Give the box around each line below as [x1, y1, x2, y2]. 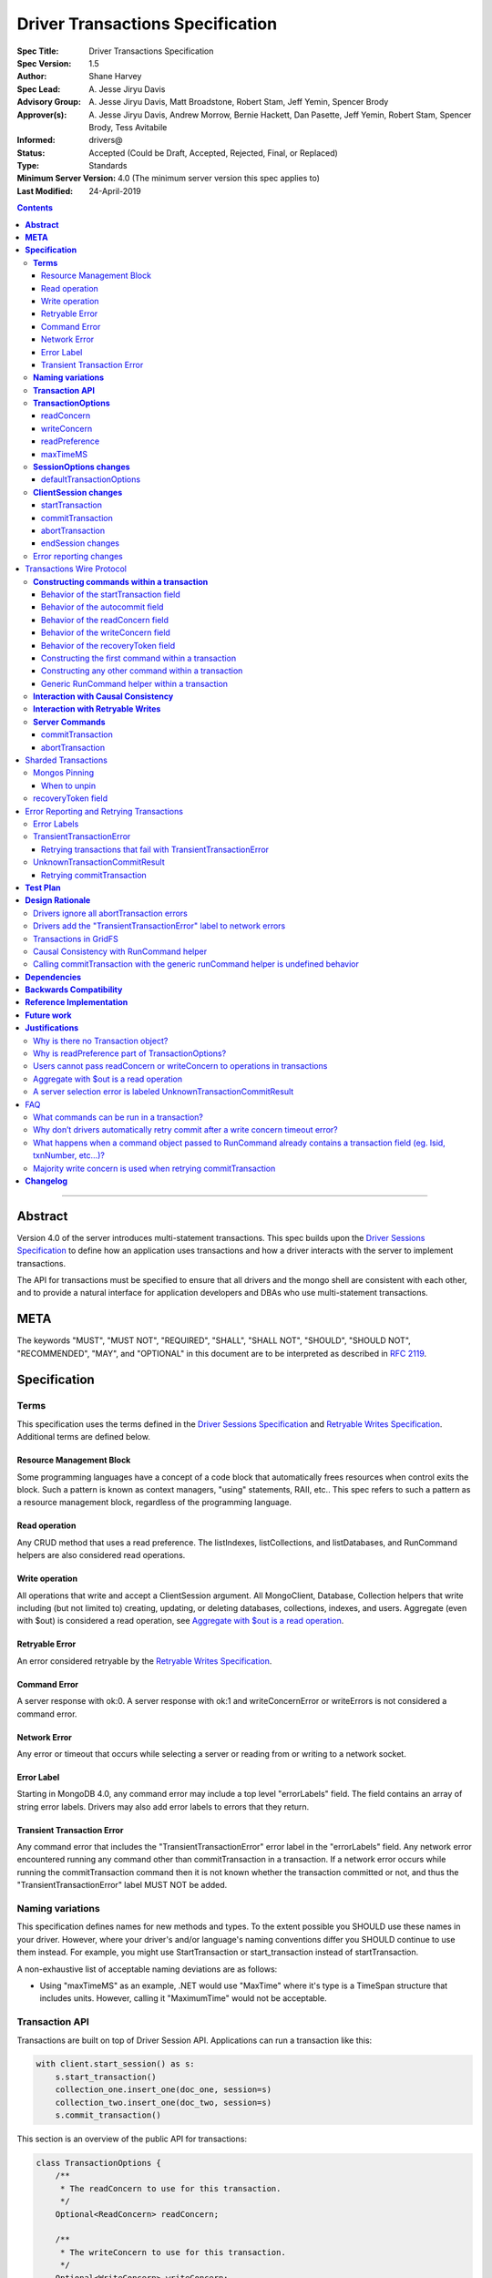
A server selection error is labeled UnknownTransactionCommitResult [33, 1086, 294, 1097]
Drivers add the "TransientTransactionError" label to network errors [33, 920, 286, 931]
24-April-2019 [88, 185, 141, 196]
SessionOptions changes [33, 461, 131, 473]
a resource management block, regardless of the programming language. [16, 1497, 292, 1508]
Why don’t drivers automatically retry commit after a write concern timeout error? [33, 1124, 338, 1135]
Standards [88, 160, 128, 171]
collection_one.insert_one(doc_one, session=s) [55, 2085, 272, 2095]
